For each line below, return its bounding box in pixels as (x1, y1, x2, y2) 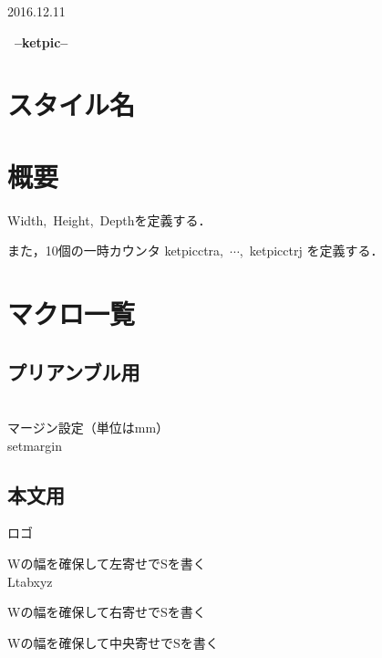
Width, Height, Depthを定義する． (7, 210, 212, 229)
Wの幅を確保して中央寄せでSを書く (7, 632, 219, 652)
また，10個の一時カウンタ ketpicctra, (7, 241, 223, 260)
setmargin (7, 435, 63, 454)
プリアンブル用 (7, 357, 140, 385)
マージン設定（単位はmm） (7, 418, 170, 437)
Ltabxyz (7, 571, 53, 590)
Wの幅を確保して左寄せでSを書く (7, 554, 206, 573)
